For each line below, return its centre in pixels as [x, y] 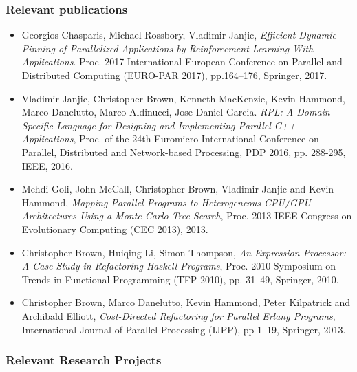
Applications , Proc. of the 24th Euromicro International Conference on [170, 139]
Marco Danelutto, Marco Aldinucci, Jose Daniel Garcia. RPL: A [158, 112]
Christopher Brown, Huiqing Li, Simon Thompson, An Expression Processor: [184, 252]
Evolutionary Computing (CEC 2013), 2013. [115, 229]
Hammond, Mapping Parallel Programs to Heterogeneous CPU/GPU [166, 202]
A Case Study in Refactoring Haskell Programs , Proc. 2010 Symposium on [179, 266]
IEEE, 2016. [47, 165]
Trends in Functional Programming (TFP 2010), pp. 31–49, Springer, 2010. [180, 279]
